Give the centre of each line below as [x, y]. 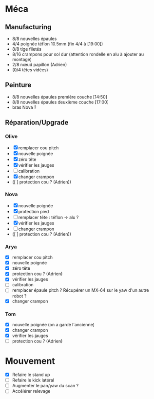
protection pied [34, 211]
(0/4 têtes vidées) [30, 70]
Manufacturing [28, 27]
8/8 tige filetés [27, 49]
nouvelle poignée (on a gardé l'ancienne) [53, 324]
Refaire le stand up [31, 375]
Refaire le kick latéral [33, 380]
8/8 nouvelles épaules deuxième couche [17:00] [60, 102]
